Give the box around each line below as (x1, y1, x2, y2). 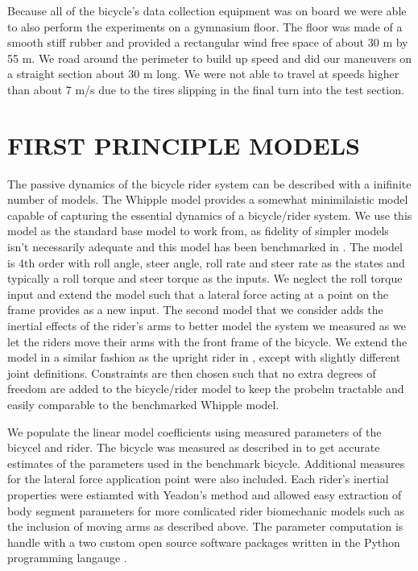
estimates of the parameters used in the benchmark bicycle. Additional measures (7, 454, 405, 471)
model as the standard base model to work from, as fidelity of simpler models (7, 222, 389, 239)
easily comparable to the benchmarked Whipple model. (7, 396, 279, 412)
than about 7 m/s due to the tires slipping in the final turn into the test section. (7, 81, 404, 97)
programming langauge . (7, 549, 127, 566)
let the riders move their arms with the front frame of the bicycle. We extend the (7, 333, 408, 350)
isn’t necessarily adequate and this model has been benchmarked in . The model (7, 238, 403, 255)
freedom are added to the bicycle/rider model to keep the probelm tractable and (7, 380, 404, 397)
